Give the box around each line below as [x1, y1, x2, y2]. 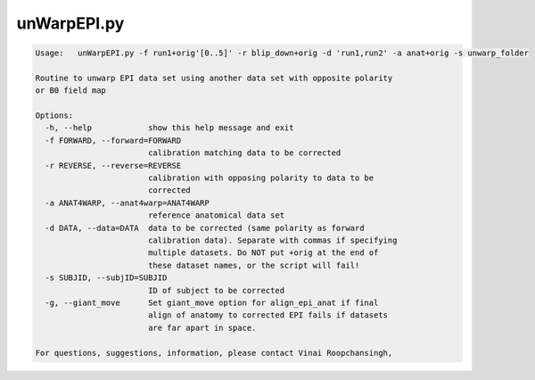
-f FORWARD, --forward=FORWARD [45, 135, 182, 145]
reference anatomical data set [147, 211, 285, 220]
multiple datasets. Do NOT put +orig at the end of [147, 248, 379, 258]
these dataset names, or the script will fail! [147, 260, 360, 270]
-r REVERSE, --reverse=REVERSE [45, 161, 182, 170]
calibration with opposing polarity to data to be [147, 173, 374, 183]
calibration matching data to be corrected [147, 148, 342, 158]
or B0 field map [35, 86, 107, 95]
